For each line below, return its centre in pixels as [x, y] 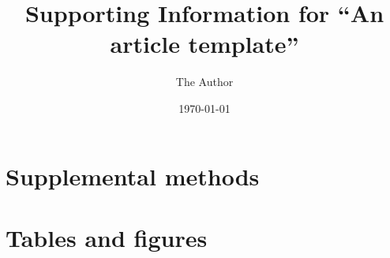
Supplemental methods [133, 176]
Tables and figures [107, 237]
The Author [204, 82]
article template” [204, 44]
